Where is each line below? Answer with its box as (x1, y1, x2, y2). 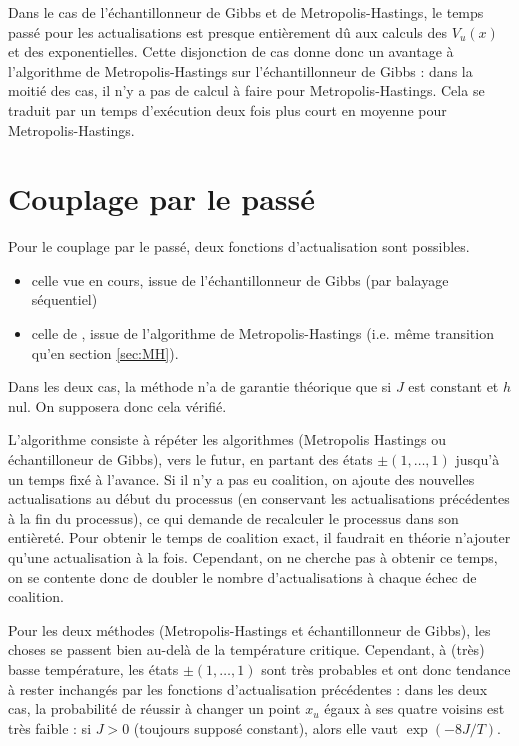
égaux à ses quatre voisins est (324, 698, 505, 719)
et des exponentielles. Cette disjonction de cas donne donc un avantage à (8, 41, 454, 62)
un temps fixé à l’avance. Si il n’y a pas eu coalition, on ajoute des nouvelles (8, 468, 475, 489)
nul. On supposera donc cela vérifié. (8, 395, 227, 416)
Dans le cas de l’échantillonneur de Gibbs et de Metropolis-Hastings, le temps (8, 2, 484, 22)
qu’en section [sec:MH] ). (31, 342, 179, 363)
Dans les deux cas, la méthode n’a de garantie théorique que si (8, 376, 392, 397)
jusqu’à (455, 449, 500, 470)
